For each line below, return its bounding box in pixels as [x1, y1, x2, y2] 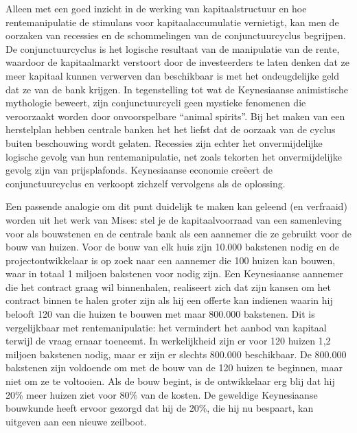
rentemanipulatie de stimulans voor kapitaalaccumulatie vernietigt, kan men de [5, 14, 339, 29]
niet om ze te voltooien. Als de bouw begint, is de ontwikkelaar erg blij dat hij [5, 374, 335, 388]
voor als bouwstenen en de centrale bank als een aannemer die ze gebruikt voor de [5, 226, 352, 240]
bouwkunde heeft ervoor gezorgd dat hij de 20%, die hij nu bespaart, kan [5, 401, 314, 415]
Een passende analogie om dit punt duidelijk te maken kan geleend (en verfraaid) [5, 199, 347, 213]
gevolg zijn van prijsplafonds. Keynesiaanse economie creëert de [5, 163, 273, 177]
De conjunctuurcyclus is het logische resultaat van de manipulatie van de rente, [5, 41, 340, 56]
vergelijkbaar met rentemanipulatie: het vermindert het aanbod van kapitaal [5, 320, 327, 334]
